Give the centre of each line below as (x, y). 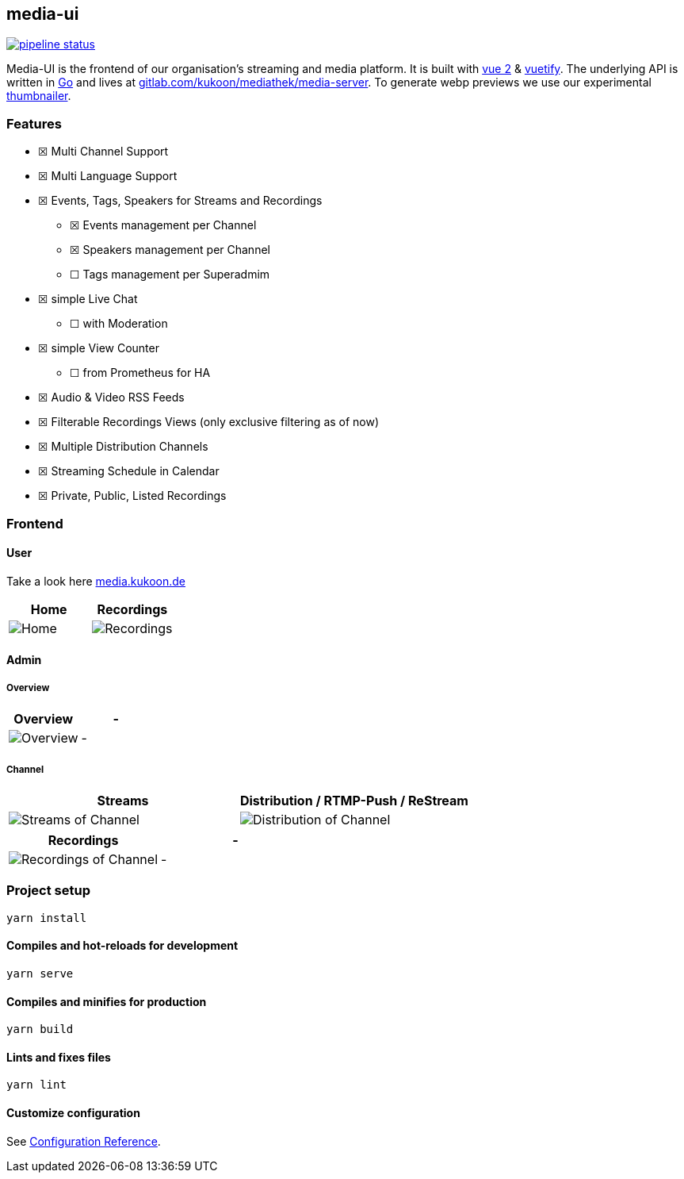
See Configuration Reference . (84, 1141)
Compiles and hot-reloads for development (122, 946)
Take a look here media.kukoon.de (96, 581)
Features (34, 123)
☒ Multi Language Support (108, 176)
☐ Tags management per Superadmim (170, 275)
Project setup (48, 891)
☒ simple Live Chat (88, 299)
